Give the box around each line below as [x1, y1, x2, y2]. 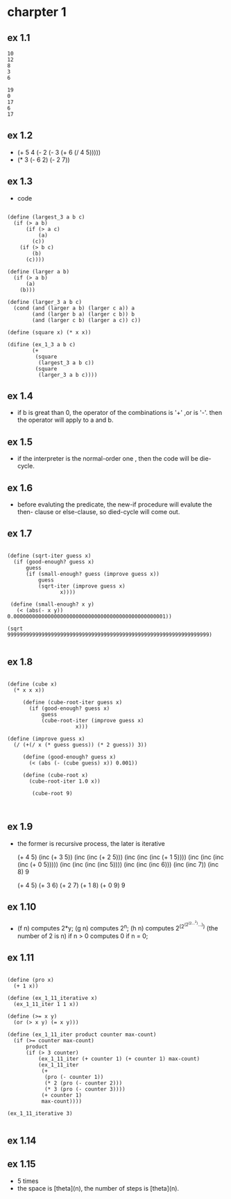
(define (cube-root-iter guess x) [22, 699, 123, 706]
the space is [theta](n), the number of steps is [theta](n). [17, 1184, 179, 1192]
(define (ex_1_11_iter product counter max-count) [7, 1031, 157, 1038]
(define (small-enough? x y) [10, 601, 95, 608]
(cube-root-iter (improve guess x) [41, 717, 144, 724]
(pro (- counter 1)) [44, 1073, 104, 1080]
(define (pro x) [7, 976, 54, 983]
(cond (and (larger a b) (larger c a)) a [13, 305, 135, 312]
